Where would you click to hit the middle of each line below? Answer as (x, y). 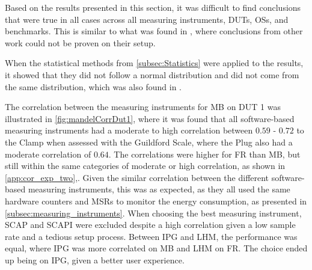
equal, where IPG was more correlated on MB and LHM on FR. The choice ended (156, 248)
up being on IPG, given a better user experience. (95, 259)
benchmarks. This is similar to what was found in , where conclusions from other (154, 31)
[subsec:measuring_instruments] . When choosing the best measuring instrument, (153, 213)
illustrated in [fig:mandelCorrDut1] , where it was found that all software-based (150, 118)
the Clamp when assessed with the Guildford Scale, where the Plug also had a (149, 142)
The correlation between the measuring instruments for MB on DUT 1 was (143, 107)
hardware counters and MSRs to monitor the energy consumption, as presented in (156, 201)
